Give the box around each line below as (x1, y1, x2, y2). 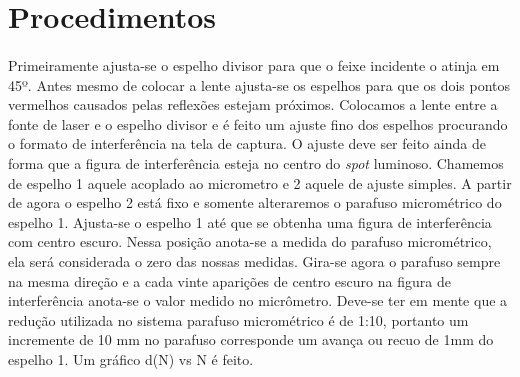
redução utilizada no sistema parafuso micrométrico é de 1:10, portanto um (8, 309, 469, 330)
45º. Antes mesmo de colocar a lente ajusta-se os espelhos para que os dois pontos (8, 74, 511, 95)
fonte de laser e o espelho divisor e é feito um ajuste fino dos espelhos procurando (8, 113, 508, 134)
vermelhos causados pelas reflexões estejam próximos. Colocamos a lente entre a (8, 94, 498, 115)
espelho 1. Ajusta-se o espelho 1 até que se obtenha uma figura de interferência (8, 211, 492, 232)
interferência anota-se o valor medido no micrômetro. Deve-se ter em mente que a (8, 290, 508, 311)
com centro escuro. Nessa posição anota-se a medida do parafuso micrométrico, (8, 231, 492, 252)
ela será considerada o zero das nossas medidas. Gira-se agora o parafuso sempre (8, 250, 501, 271)
